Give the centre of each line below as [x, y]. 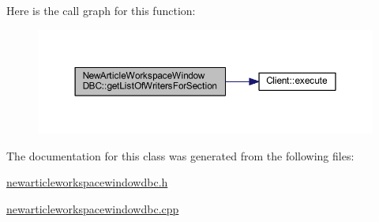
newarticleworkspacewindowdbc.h [87, 182]
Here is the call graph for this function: [101, 10]
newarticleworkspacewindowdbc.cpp [93, 208]
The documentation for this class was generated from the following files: [180, 155]
